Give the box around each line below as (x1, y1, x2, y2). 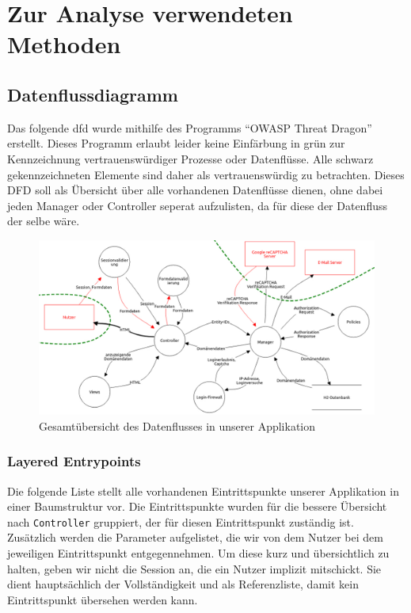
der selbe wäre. (7, 213, 80, 229)
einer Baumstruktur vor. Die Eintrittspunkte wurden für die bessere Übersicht (7, 498, 387, 515)
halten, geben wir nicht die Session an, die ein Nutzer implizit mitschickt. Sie (7, 560, 382, 577)
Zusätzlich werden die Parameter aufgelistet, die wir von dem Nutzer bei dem (7, 529, 383, 546)
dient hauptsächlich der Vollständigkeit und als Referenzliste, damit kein (7, 576, 359, 592)
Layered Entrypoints (7, 451, 141, 471)
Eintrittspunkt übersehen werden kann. (7, 591, 198, 607)
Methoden (7, 28, 121, 60)
